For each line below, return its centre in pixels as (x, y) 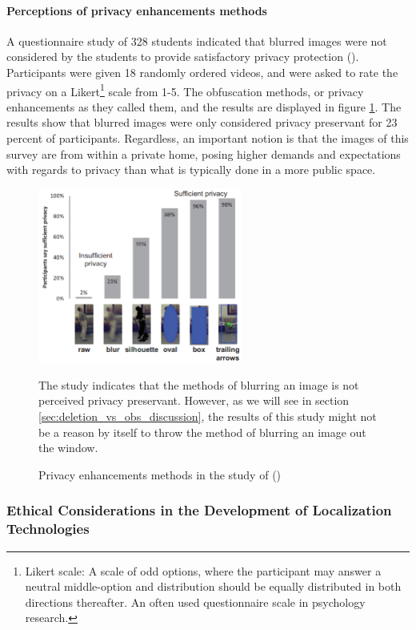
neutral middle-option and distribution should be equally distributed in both (213, 586)
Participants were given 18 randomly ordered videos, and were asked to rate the (202, 72)
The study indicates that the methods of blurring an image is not (199, 384)
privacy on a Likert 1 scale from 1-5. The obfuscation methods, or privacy (185, 90)
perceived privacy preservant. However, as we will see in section (194, 400)
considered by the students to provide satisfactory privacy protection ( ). (183, 57)
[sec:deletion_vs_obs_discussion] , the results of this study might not (208, 416)
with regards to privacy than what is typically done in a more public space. (191, 170)
